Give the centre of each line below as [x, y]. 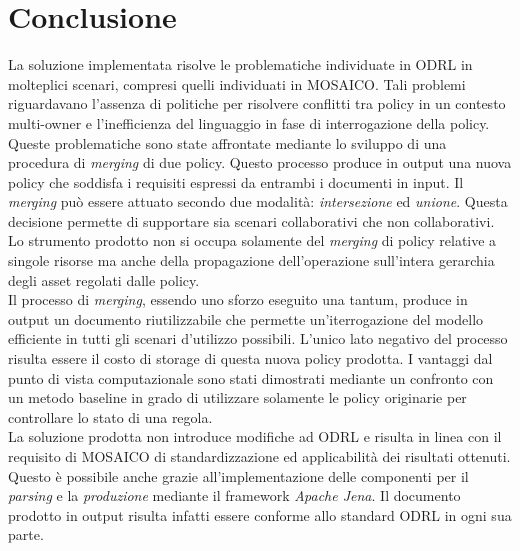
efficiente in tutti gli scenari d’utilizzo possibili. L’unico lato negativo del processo [258, 338]
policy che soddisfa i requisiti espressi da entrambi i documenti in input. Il [236, 181]
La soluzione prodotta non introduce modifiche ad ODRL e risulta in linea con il [255, 436]
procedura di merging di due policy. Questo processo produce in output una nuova [260, 162]
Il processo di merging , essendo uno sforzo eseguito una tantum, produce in [238, 299]
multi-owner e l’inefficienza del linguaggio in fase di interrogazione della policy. [249, 122]
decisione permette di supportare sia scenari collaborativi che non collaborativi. [251, 220]
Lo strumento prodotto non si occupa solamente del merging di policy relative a [252, 240]
